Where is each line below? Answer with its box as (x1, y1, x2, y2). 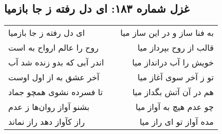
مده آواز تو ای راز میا (139, 116, 214, 128)
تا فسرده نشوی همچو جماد (8, 86, 103, 98)
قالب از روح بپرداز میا (137, 41, 214, 54)
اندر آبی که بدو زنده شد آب (8, 56, 104, 69)
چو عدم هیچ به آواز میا (136, 101, 214, 113)
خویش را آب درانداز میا (132, 56, 214, 69)
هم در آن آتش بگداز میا (132, 86, 214, 98)
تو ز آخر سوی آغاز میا (137, 71, 214, 83)
